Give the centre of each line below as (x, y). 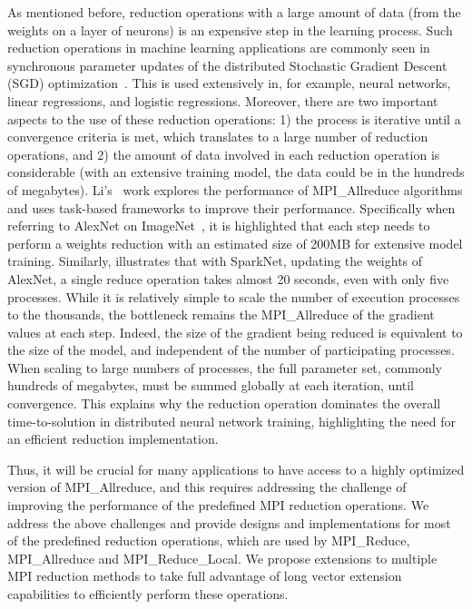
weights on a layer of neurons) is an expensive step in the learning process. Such (230, 29)
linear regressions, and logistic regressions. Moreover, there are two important (223, 100)
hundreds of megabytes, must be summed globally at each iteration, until (211, 385)
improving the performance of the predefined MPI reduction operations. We (218, 505)
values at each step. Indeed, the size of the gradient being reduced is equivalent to (235, 332)
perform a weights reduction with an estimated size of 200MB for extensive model (235, 243)
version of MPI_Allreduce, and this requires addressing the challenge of (207, 487)
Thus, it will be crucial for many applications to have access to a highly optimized (236, 469)
